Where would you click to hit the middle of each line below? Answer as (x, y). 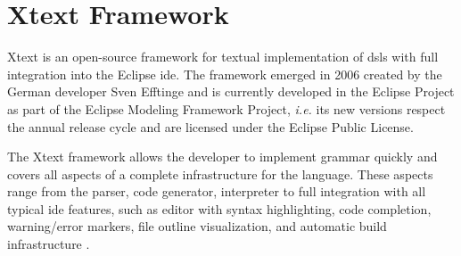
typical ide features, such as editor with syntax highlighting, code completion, (219, 208)
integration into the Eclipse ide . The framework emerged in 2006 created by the (225, 74)
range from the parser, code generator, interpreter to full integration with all (217, 191)
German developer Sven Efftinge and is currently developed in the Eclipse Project (231, 91)
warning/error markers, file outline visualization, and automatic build (197, 226)
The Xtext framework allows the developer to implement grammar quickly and (222, 157)
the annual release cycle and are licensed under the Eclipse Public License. (210, 126)
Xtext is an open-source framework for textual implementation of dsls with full (223, 57)
